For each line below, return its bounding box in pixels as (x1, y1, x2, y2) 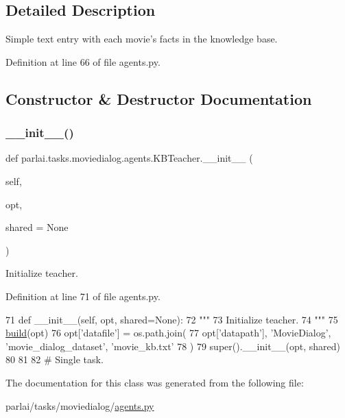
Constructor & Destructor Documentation (5, 88, 312, 109)
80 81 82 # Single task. (5, 352, 104, 367)
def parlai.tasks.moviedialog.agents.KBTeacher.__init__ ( (5, 151, 253, 165)
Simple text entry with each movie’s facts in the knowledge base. (5, 32, 278, 46)
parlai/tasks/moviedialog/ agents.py (5, 398, 154, 413)
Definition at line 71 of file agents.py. (5, 288, 160, 303)
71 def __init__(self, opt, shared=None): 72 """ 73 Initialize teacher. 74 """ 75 (5, 312, 338, 326)
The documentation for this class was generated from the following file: (5, 375, 304, 389)
